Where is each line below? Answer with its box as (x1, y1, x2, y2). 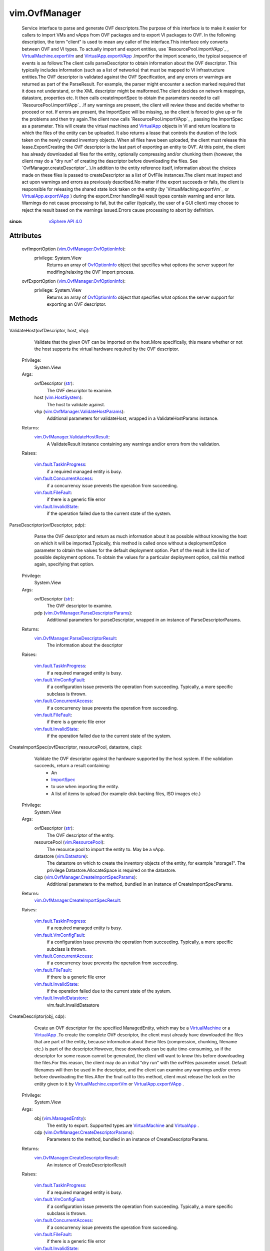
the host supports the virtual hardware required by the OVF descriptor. (34, 346, 179, 352)
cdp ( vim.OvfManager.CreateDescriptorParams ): (34, 1129, 134, 1135)
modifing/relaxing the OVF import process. (46, 269, 135, 275)
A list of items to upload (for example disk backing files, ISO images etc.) (51, 791, 201, 797)
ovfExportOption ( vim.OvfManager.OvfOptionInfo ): (21, 278, 126, 284)
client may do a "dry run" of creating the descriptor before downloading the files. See (21, 158, 198, 164)
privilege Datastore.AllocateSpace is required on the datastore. (46, 867, 176, 873)
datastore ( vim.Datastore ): (34, 853, 88, 859)
